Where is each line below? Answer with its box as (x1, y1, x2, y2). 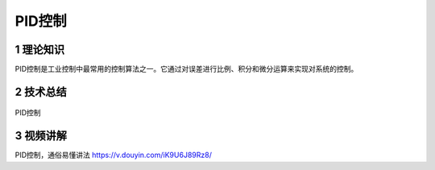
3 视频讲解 (14, 129, 68, 143)
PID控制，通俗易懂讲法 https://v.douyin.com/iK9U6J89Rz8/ (14, 150, 213, 160)
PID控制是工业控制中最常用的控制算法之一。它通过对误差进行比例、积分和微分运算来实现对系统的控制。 (14, 64, 358, 74)
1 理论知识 (14, 43, 65, 56)
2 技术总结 (14, 85, 68, 98)
